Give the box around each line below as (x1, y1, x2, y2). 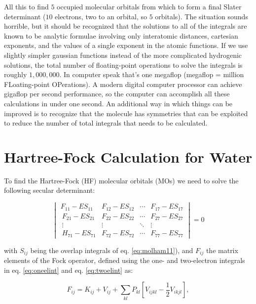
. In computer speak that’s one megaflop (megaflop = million (59, 69, 244, 80)
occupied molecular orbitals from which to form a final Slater (57, 1, 242, 11)
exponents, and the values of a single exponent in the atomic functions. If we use (4, 40, 248, 50)
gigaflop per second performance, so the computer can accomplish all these (4, 88, 230, 99)
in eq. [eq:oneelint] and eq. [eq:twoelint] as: (4, 264, 133, 275)
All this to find (4, 1, 49, 11)
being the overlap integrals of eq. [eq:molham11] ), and (30, 245, 193, 255)
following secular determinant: (4, 185, 95, 195)
